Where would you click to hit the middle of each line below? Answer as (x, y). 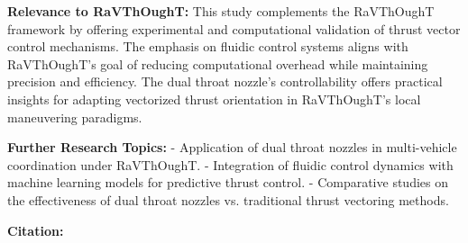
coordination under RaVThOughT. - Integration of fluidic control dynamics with (230, 164)
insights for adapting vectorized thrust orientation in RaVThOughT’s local (214, 99)
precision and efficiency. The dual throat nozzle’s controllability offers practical (225, 81)
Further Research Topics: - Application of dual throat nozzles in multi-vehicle (232, 147)
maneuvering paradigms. (75, 117)
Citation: (36, 230)
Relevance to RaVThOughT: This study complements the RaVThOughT (221, 11)
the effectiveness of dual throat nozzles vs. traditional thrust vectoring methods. (228, 199)
